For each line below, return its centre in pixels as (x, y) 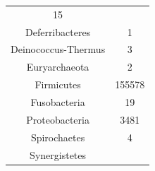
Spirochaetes (58, 137)
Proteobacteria (58, 119)
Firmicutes (58, 84)
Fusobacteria (58, 101)
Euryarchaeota (58, 67)
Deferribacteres (58, 31)
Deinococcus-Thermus (58, 49)
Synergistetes (58, 154)
